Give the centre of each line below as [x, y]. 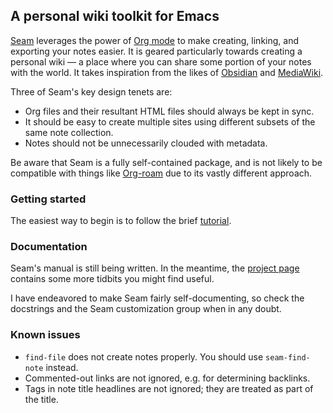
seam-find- [288, 357]
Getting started [48, 199]
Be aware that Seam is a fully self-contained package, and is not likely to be [166, 162]
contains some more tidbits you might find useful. [112, 279]
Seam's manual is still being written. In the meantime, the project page [155, 268]
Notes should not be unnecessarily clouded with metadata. [146, 143]
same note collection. [69, 132]
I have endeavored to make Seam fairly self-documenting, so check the [157, 298]
